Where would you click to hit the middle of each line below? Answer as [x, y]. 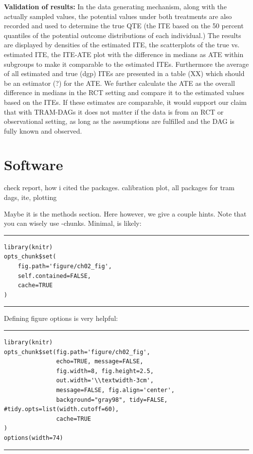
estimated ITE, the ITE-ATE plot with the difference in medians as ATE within [124, 54]
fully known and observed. [43, 130]
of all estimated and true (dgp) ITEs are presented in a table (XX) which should [124, 73]
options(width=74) [34, 438]
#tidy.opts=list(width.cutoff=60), [62, 409]
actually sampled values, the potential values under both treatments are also [118, 16]
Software [34, 164]
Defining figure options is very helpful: [61, 318]
